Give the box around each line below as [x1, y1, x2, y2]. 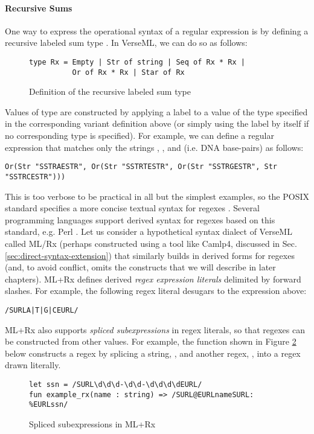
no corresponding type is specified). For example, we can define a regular [5, 129, 274, 142]
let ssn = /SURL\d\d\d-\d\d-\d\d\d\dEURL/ [29, 380, 202, 389]
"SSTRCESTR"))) [5, 172, 66, 181]
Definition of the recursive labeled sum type [29, 85, 191, 98]
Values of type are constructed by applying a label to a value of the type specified [5, 105, 308, 118]
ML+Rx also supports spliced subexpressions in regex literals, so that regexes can [5, 323, 305, 336]
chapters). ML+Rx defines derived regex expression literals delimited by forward [5, 272, 301, 285]
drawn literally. [5, 359, 61, 371]
